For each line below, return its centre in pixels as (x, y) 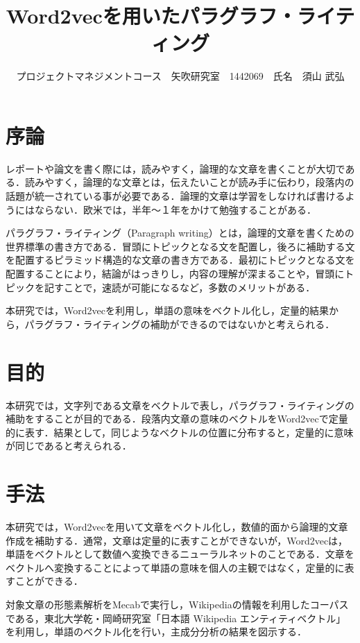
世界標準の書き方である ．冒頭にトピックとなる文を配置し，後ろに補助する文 (180, 246)
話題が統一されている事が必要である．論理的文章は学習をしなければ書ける (175, 196)
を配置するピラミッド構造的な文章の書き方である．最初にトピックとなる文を (180, 260)
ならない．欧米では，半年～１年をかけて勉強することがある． (175, 209)
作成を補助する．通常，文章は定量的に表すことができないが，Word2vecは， (177, 540)
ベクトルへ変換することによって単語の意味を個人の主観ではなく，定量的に (175, 567)
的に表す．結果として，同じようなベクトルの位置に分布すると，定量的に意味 (180, 432)
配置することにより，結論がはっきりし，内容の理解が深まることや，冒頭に (175, 273)
